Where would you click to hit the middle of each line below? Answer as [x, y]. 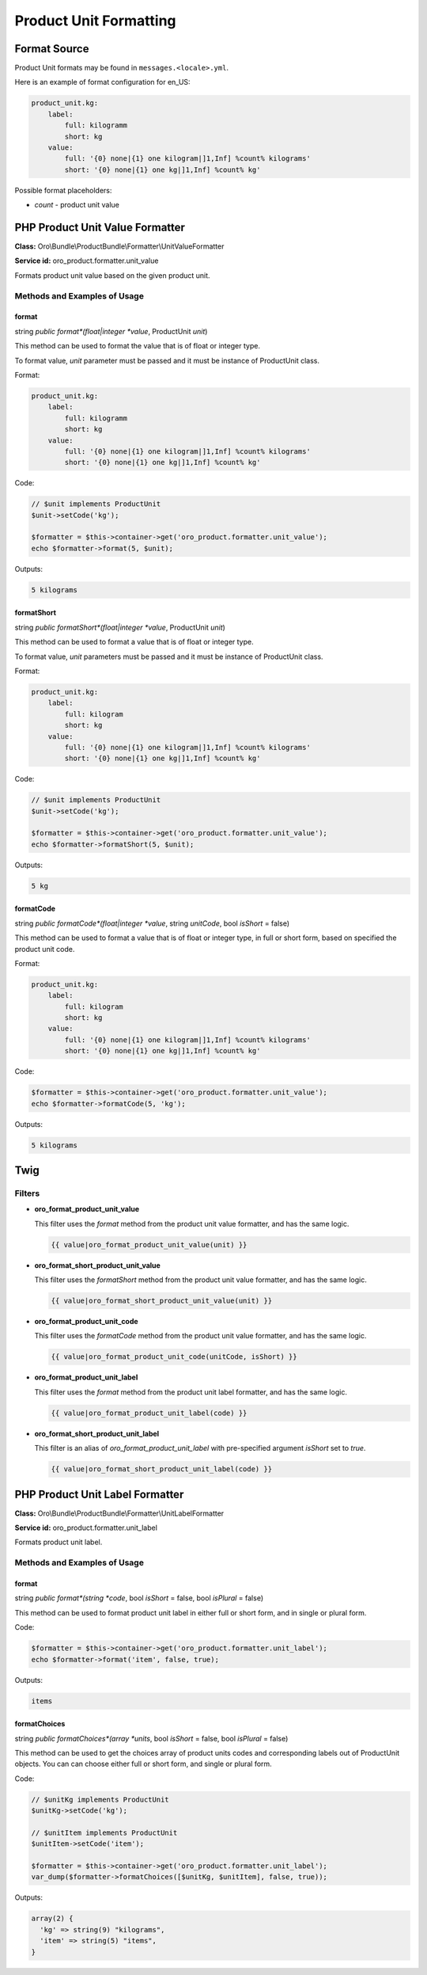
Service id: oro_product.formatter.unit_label [86, 1528]
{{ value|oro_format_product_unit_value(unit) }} [149, 1244]
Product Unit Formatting [96, 21]
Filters [27, 1193]
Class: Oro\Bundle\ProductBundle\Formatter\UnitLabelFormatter [119, 1513]
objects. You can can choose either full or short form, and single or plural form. [143, 1764]
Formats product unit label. [59, 1542]
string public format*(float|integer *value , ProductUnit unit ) [111, 331]
